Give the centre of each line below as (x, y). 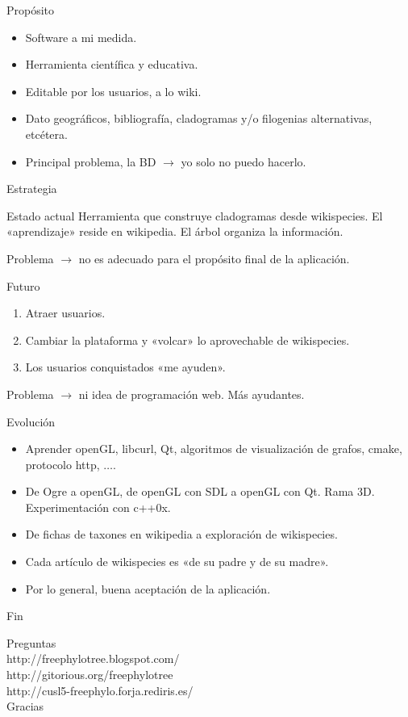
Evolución (31, 421)
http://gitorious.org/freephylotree (90, 675)
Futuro (23, 285)
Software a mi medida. (81, 37)
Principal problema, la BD (91, 161)
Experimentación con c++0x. (98, 507)
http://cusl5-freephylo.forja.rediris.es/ (100, 690)
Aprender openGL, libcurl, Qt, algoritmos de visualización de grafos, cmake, (214, 449)
